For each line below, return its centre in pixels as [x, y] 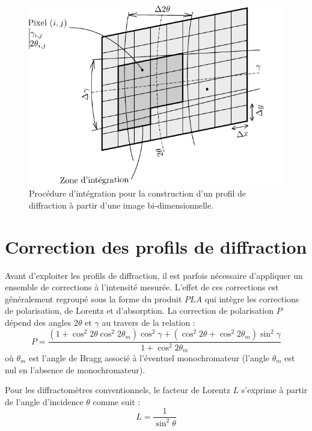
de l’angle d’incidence [44, 401]
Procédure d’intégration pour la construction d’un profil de [138, 193]
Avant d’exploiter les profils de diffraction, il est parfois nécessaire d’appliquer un [154, 275]
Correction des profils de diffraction [156, 246]
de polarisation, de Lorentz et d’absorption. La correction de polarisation [139, 310]
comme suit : [117, 401]
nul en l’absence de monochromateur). [75, 369]
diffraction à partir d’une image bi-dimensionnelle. [121, 205]
